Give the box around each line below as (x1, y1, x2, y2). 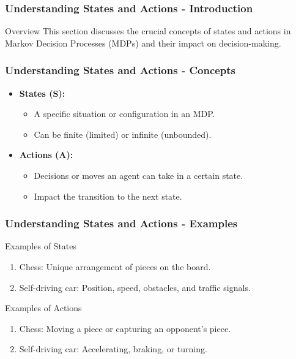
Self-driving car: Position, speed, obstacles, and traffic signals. (19, 281, 251, 293)
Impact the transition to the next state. (34, 189, 182, 202)
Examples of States (5, 240, 77, 252)
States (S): (19, 86, 65, 99)
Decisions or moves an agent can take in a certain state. (34, 169, 243, 181)
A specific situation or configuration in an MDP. (34, 107, 215, 120)
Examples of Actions (5, 301, 82, 314)
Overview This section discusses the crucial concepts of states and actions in (5, 25, 291, 37)
